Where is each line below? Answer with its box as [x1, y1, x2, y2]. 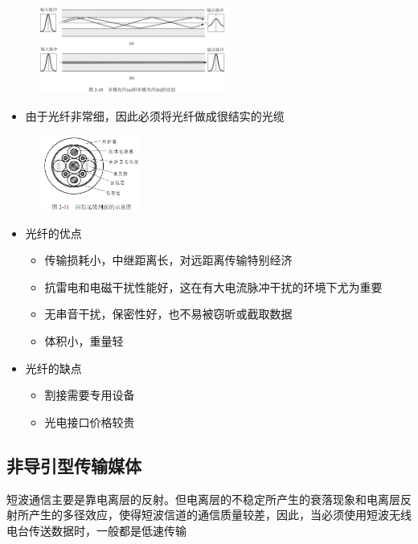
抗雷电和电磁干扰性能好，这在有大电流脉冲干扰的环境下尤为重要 [44, 278, 383, 295]
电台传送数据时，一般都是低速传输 [6, 522, 186, 538]
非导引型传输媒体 [6, 452, 141, 477]
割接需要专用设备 [44, 387, 135, 403]
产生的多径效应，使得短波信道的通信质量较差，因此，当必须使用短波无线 [28, 506, 412, 523]
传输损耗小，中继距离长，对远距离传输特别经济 [44, 252, 293, 268]
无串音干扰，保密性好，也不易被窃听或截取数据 [44, 305, 293, 322]
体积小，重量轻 [44, 333, 124, 350]
